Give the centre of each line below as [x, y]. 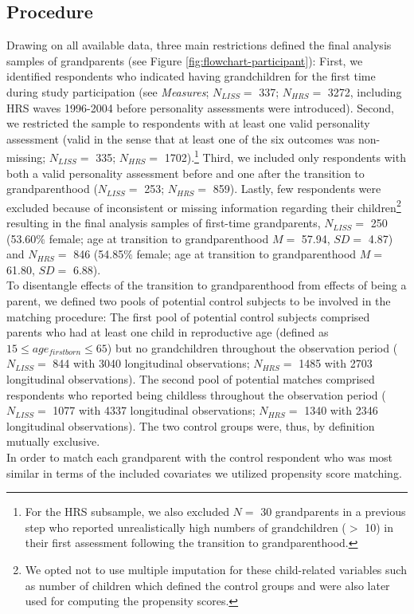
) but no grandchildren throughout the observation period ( [252, 347]
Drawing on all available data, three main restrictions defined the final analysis [199, 45]
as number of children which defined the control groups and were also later [207, 585]
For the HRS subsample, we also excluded [127, 512]
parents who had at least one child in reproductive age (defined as [168, 332]
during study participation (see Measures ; [108, 91]
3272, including [365, 91]
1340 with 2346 [341, 410]
